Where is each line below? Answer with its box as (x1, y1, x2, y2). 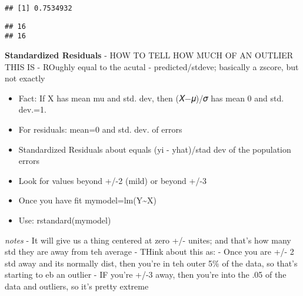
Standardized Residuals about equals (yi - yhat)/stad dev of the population (18, 143, 291, 155)
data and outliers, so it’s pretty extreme (5, 279, 149, 292)
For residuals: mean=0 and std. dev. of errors (18, 123, 182, 135)
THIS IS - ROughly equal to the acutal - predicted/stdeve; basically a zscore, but (5, 60, 299, 73)
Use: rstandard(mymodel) (18, 213, 111, 226)
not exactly (5, 72, 45, 84)
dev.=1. (18, 103, 46, 116)
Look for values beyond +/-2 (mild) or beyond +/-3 (18, 174, 207, 186)
